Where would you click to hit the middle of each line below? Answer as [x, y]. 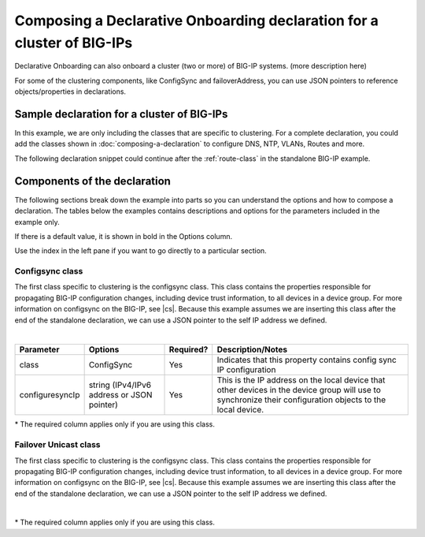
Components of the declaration [92, 181]
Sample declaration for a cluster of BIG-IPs [121, 114]
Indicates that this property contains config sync [307, 360]
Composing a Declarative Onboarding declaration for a [197, 21]
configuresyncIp [50, 395]
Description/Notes [252, 349]
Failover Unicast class [58, 445]
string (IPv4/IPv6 [120, 385]
